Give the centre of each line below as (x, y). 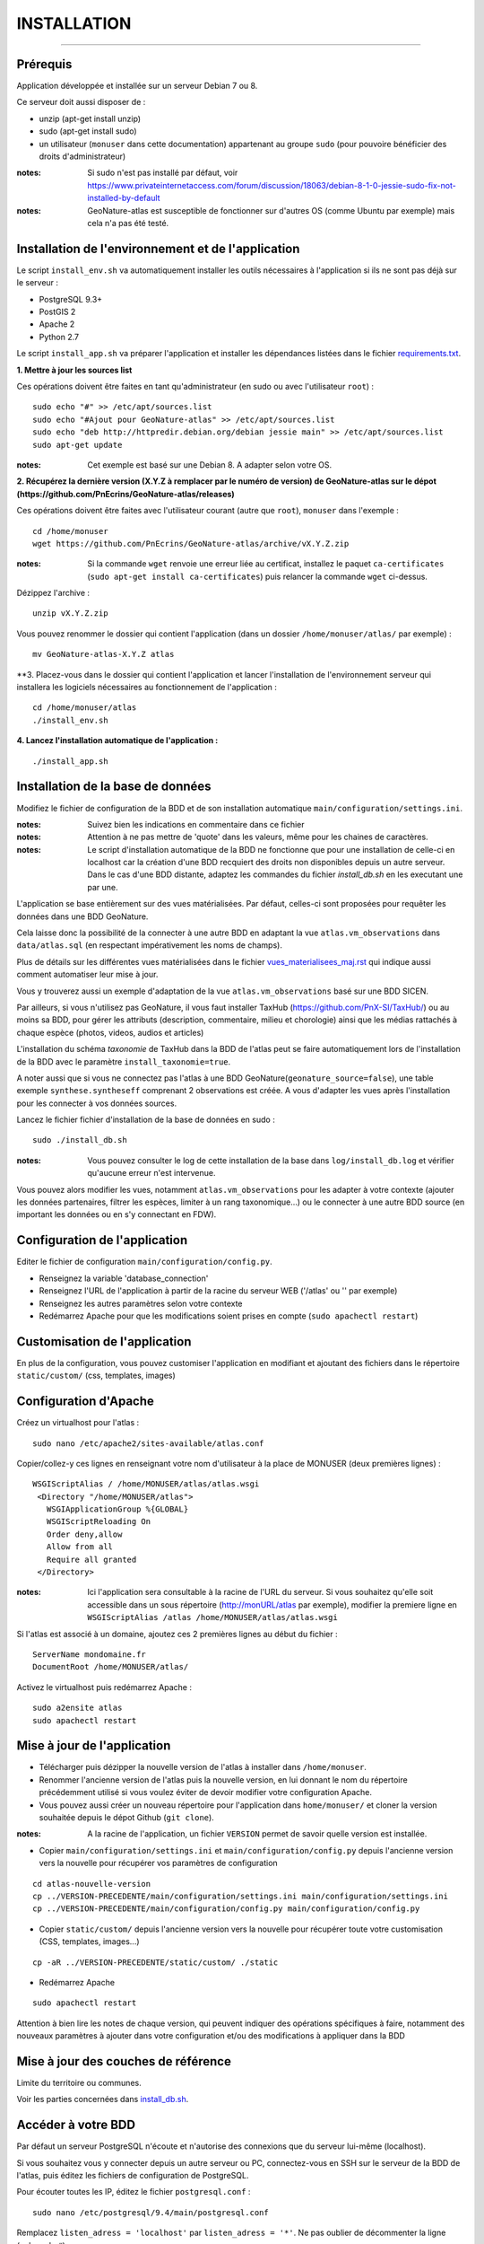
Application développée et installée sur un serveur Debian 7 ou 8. (137, 86)
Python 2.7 (59, 337)
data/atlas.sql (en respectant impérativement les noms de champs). (149, 945)
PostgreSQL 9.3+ (71, 299)
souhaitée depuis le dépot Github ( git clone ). (126, 1817)
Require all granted (91, 1559)
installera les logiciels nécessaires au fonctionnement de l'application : (147, 688)
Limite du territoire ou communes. (79, 2082)
